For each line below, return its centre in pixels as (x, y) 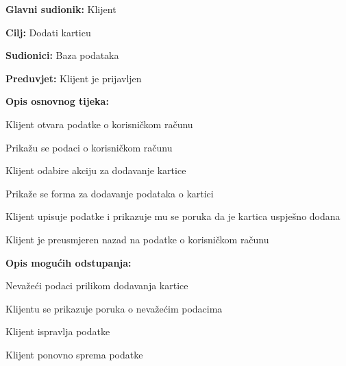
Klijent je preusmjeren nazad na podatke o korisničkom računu (137, 239)
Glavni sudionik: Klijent (61, 9)
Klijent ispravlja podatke (58, 331)
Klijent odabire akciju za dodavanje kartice (96, 170)
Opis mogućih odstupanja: (69, 262)
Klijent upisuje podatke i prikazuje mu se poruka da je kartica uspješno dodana (173, 216)
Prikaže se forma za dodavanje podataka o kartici (110, 193)
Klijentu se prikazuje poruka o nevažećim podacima (114, 308)
